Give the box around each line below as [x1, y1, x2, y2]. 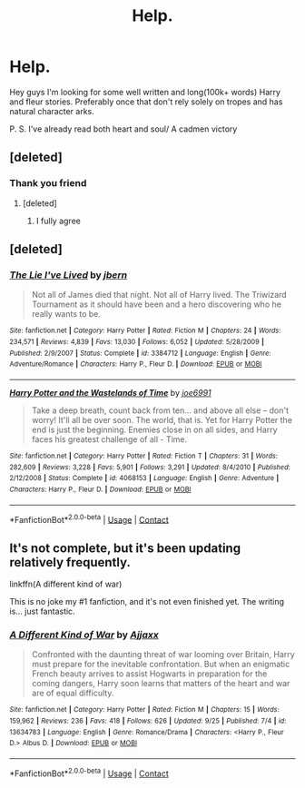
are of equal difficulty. [31, 687, 114, 699]
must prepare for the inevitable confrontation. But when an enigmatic [31, 659, 290, 670]
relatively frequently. [9, 555, 132, 570]
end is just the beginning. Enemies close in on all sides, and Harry [31, 424, 279, 435]
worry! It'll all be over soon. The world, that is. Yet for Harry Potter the [31, 414, 293, 425]
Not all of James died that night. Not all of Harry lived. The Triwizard [31, 290, 288, 300]
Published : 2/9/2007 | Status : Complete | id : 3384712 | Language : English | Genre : [9, 349, 271, 358]
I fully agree [35, 215, 82, 226]
